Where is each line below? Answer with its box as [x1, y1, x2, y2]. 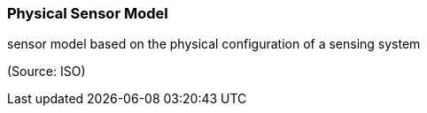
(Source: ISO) [7, 64, 86, 79]
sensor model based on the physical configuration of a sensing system [7, 36, 421, 52]
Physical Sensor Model [7, 4, 168, 22]
